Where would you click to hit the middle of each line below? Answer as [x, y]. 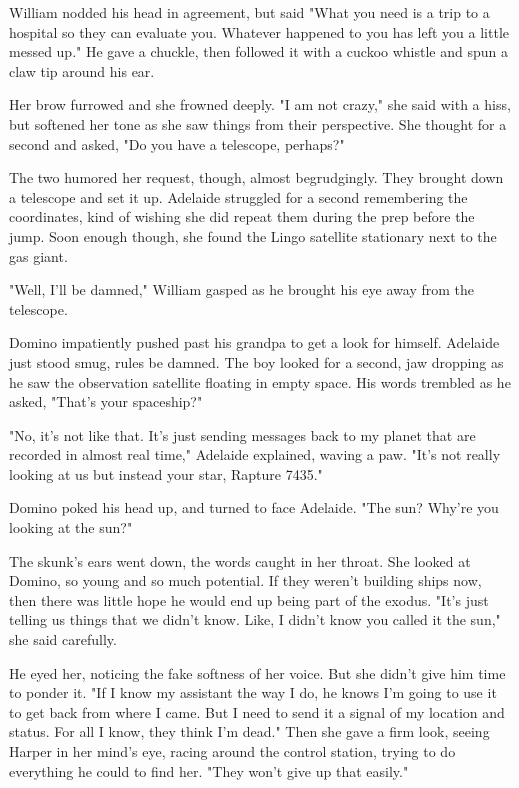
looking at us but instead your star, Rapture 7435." [166, 473]
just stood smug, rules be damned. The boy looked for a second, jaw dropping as [256, 361]
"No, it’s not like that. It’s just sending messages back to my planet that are [242, 434]
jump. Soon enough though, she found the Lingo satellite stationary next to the [253, 235]
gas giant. [38, 255]
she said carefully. [63, 639]
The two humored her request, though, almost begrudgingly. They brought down [256, 177]
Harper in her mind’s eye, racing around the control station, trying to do [232, 751]
